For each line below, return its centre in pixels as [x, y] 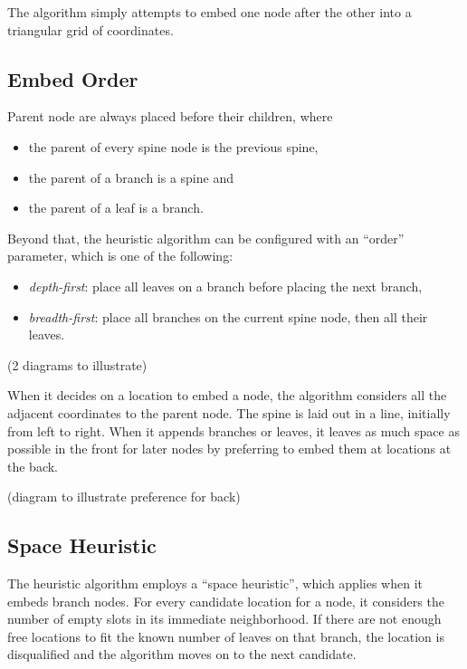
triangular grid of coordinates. [91, 29]
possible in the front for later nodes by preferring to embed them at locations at [229, 449]
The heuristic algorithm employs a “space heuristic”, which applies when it [215, 583]
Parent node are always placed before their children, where [170, 116]
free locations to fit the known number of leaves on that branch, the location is [226, 636]
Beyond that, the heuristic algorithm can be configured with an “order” [206, 238]
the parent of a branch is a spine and [131, 177]
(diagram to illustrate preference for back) [124, 497]
